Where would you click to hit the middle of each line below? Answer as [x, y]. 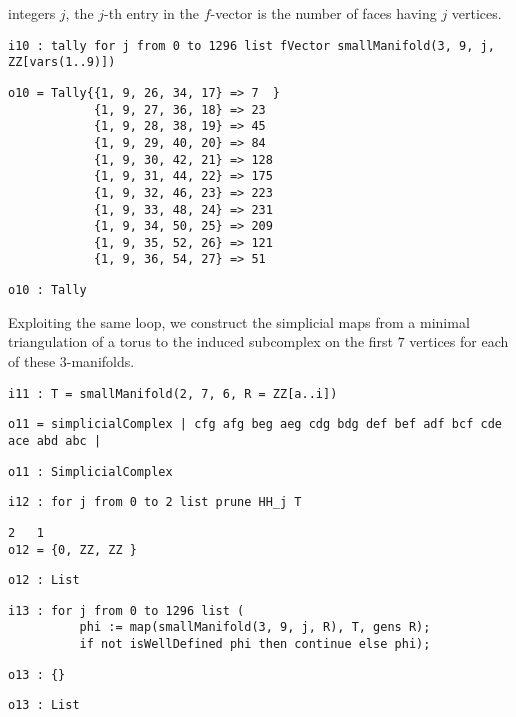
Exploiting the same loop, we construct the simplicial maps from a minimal [239, 321]
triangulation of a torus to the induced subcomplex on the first [200, 341]
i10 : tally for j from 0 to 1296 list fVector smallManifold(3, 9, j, [251, 45]
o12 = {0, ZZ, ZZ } [72, 549]
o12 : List [44, 580]
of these [32, 360]
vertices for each [459, 341]
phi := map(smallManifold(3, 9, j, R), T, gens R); [255, 627]
